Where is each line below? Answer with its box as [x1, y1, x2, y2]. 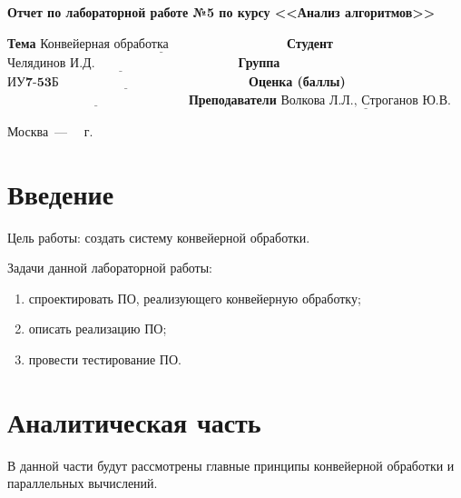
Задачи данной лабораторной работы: [7, 258, 212, 277]
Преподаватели [188, 89, 277, 108]
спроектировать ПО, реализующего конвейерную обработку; [28, 288, 361, 307]
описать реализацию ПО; [28, 319, 167, 338]
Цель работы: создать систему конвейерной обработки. [7, 227, 310, 246]
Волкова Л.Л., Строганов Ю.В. [280, 94, 451, 107]
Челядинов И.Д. [7, 56, 95, 70]
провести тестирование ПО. [28, 349, 181, 368]
